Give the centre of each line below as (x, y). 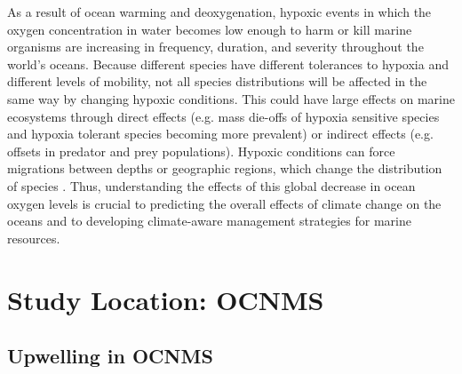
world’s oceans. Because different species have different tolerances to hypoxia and (228, 64)
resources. (34, 238)
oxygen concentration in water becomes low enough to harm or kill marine (210, 29)
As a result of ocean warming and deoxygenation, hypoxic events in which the (219, 12)
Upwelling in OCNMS (110, 356)
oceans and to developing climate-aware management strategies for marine (209, 221)
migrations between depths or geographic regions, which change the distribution (225, 168)
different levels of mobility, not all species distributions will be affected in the (217, 81)
